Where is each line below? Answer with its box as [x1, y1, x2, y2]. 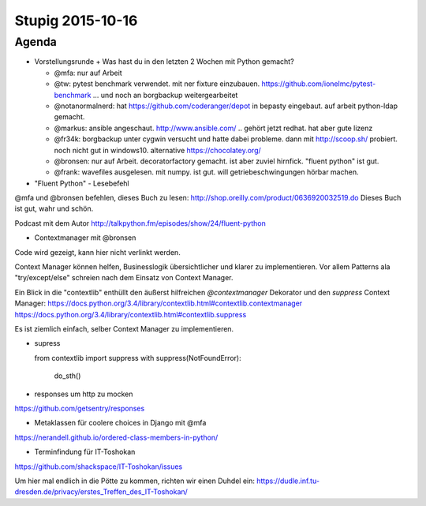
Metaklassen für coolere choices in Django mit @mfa [34, 418, 207, 428]
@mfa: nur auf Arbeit [54, 68, 122, 77]
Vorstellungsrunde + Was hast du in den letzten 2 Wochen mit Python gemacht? [34, 57, 295, 66]
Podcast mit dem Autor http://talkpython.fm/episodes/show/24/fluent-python [14, 218, 266, 228]
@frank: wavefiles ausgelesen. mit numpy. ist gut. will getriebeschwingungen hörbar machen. [54, 167, 359, 177]
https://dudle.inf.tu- [256, 476, 319, 485]
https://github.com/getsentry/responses [14, 403, 145, 413]
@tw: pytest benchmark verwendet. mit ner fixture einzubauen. [54, 79, 260, 88]
